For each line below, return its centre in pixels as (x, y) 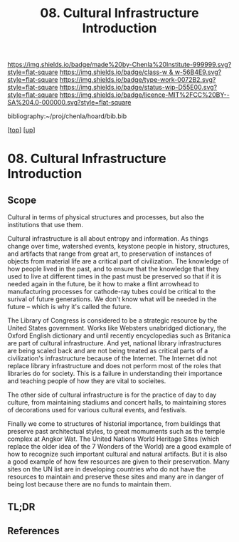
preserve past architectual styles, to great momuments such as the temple (116, 432)
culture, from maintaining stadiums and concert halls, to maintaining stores (117, 402)
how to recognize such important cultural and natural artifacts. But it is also (117, 454)
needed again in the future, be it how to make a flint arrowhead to (103, 284)
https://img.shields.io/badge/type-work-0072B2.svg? (138, 80)
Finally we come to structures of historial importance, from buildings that (114, 424)
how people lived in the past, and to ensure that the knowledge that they (113, 269)
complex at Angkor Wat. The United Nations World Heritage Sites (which (113, 439)
